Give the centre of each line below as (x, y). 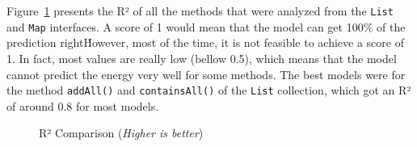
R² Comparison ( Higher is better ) (121, 133)
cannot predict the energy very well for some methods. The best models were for (206, 74)
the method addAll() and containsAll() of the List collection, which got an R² (209, 90)
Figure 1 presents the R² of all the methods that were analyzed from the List (200, 10)
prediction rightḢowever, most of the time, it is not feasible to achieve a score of (205, 42)
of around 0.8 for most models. (83, 105)
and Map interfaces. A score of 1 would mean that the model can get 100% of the (206, 26)
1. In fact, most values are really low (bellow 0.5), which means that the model (202, 58)
